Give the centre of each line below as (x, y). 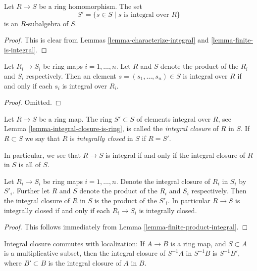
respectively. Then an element (71, 75)
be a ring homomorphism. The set (90, 6)
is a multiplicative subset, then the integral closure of (85, 253)
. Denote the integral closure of (163, 181)
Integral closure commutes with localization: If (75, 243)
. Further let (31, 191)
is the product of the (126, 200)
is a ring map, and (198, 243)
